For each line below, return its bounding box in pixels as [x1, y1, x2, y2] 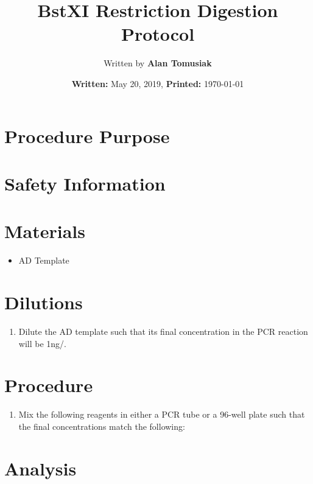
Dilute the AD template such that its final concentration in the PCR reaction [18, 324, 308, 337]
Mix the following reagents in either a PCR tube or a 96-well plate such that [18, 408, 305, 421]
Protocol [121, 21, 195, 46]
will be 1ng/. [18, 337, 66, 349]
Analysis [4, 455, 77, 480]
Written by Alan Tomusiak [104, 57, 212, 69]
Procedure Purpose [4, 123, 170, 148]
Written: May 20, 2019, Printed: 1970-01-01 [71, 77, 244, 89]
